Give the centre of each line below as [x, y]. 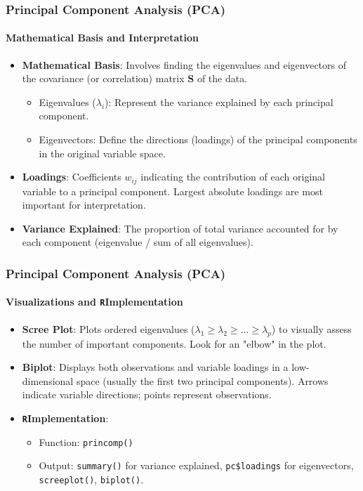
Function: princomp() [86, 441]
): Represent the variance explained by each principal [219, 102]
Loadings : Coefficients [72, 177]
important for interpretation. [84, 205]
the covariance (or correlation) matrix [103, 78]
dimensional [48, 380]
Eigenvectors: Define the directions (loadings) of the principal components [198, 139]
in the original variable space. [102, 153]
